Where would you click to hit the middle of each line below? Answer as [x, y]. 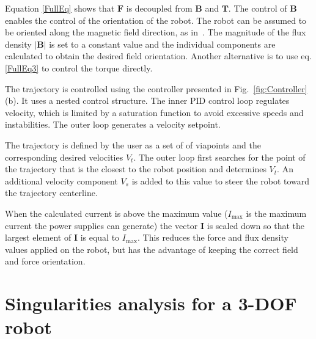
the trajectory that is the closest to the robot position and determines [136, 169]
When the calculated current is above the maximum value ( [116, 213]
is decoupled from [159, 8]
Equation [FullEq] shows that [60, 8]
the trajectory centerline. [51, 193]
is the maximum [276, 213]
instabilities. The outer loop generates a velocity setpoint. [113, 124]
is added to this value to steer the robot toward [221, 180]
